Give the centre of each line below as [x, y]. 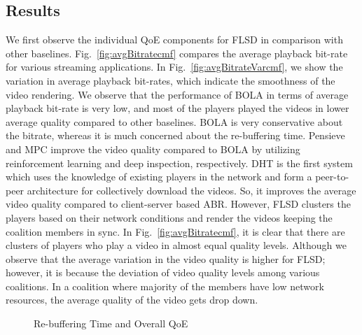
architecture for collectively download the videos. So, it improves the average [192, 190]
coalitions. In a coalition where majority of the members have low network [165, 286]
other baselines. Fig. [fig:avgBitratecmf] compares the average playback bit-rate [177, 53]
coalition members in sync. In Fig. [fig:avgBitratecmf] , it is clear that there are [175, 231]
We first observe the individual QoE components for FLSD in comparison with [174, 40]
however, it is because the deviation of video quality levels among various [163, 272]
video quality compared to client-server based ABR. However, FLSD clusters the [178, 204]
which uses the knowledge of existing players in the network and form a [159, 177]
